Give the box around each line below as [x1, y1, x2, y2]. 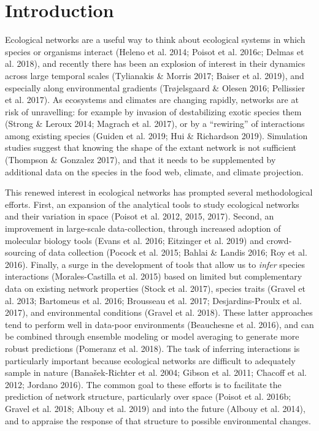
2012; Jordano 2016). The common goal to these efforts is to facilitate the [5, 378, 282, 391]
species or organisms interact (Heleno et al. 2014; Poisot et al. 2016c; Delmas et [5, 45, 304, 58]
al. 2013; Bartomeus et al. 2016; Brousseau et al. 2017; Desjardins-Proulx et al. [5, 294, 302, 307]
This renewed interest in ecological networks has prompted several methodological [5, 186, 313, 199]
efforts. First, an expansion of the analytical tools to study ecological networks [5, 197, 299, 210]
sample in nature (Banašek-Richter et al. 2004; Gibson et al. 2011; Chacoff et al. [5, 366, 307, 379]
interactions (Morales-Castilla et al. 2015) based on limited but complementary [5, 270, 302, 283]
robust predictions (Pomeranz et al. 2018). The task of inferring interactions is [5, 341, 300, 354]
